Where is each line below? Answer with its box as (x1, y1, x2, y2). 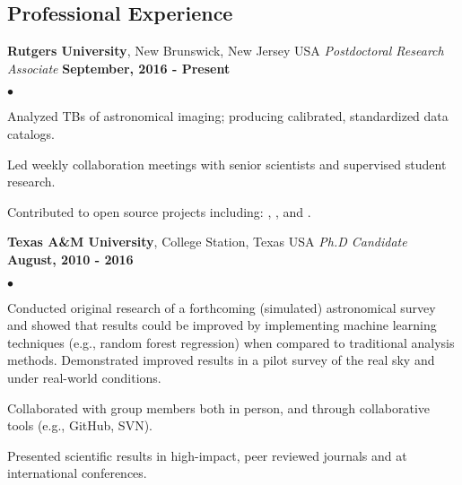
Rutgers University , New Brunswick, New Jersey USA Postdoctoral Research (7, 41, 444, 60)
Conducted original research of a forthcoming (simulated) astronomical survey (7, 298, 436, 316)
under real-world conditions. (7, 368, 161, 386)
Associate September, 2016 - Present (7, 58, 231, 77)
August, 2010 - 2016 (7, 249, 134, 268)
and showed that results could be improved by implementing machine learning (7, 316, 437, 334)
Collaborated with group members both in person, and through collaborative (7, 398, 431, 417)
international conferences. (7, 463, 147, 482)
